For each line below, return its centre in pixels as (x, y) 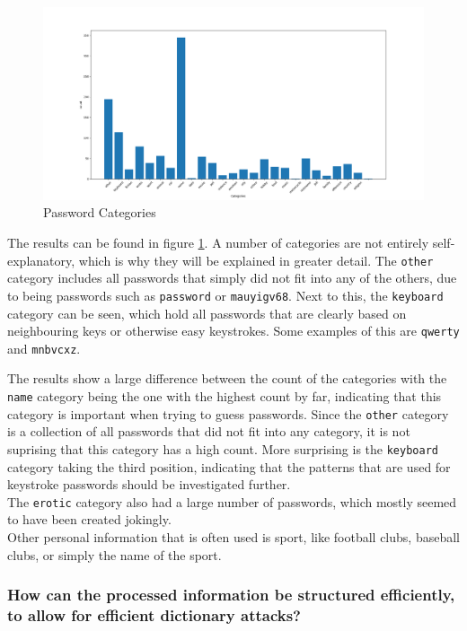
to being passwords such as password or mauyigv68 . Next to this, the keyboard (225, 295)
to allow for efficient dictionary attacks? (154, 615)
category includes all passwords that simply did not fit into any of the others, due (232, 278)
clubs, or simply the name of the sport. (115, 554)
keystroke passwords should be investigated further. (149, 484)
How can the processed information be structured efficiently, (231, 595)
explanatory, (41, 260)
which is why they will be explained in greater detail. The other (256, 260)
